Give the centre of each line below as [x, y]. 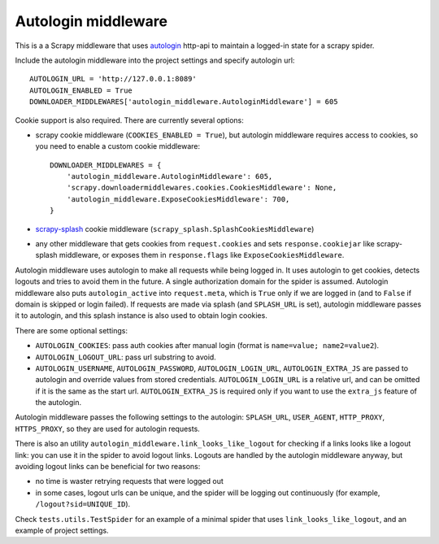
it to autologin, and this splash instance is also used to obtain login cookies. [141, 316]
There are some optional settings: [71, 330]
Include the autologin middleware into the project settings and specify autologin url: [155, 60]
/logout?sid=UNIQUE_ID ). [83, 504]
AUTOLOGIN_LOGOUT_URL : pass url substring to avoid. [126, 357]
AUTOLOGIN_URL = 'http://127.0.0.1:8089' [113, 79]
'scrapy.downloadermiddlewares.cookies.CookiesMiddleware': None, [202, 188]
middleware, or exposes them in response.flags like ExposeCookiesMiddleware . [202, 255]
